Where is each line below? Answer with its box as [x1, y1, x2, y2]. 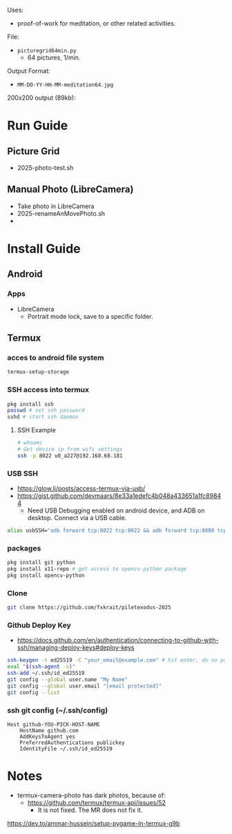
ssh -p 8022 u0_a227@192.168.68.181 [17, 452, 123, 459]
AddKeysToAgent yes [19, 733, 76, 740]
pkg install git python [7, 559, 76, 566]
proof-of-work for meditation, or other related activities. [17, 19, 176, 27]
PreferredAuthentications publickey [19, 739, 126, 746]
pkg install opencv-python [7, 572, 85, 580]
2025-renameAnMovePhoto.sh [17, 209, 106, 217]
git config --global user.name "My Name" [7, 676, 128, 683]
